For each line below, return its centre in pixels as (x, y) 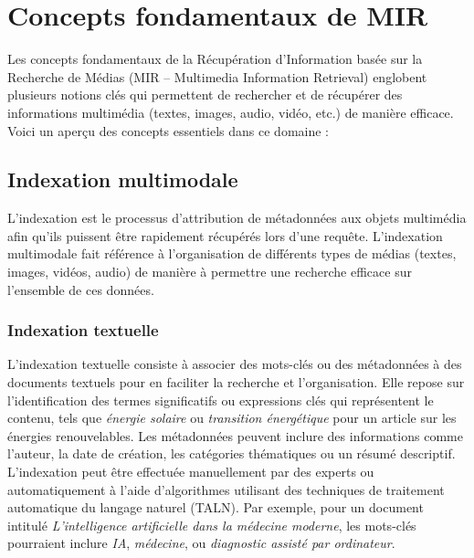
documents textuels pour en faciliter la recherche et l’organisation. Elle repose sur (236, 382)
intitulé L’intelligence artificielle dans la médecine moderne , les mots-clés (212, 525)
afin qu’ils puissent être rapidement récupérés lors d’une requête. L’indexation (225, 235)
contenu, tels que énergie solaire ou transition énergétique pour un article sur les (232, 418)
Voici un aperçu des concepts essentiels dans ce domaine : (169, 130)
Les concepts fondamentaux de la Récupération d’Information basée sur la (215, 59)
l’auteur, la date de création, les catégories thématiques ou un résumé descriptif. (232, 453)
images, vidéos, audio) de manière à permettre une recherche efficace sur (210, 272)
